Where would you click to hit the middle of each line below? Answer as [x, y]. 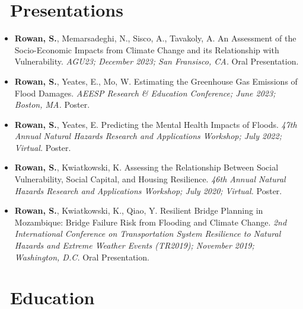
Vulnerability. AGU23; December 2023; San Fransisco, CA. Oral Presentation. [157, 61]
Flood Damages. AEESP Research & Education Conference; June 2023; [145, 93]
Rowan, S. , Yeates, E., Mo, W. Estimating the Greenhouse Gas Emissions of [156, 81]
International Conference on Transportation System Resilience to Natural [148, 234]
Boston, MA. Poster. [52, 104]
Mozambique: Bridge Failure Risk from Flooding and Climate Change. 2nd [151, 222]
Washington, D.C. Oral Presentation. [82, 257]
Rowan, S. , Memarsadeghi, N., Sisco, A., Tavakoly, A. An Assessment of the [155, 38]
